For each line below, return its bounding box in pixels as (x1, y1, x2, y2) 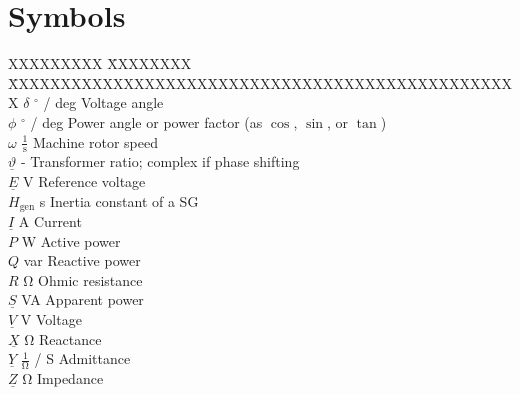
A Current (18, 210, 82, 231)
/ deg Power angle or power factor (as (30, 111, 263, 132)
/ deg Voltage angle (43, 92, 164, 113)
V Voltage (20, 308, 82, 329)
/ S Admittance (34, 348, 131, 369)
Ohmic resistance (38, 269, 143, 290)
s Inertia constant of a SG (39, 190, 199, 211)
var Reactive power (23, 250, 141, 271)
